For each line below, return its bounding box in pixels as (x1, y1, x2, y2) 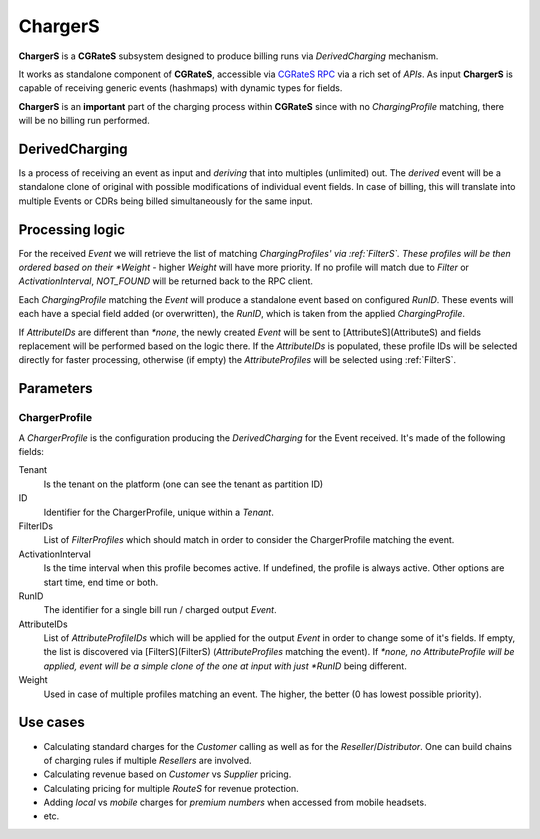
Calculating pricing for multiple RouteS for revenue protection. (43, 782, 299, 794)
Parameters (18, 380, 93, 397)
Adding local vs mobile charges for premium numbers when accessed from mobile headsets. (43, 796, 427, 809)
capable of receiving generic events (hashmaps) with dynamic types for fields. (18, 82, 343, 94)
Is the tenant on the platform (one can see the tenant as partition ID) (43, 478, 324, 490)
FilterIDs (18, 520, 54, 532)
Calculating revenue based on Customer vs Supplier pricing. (43, 768, 292, 780)
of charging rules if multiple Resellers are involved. (43, 754, 252, 766)
